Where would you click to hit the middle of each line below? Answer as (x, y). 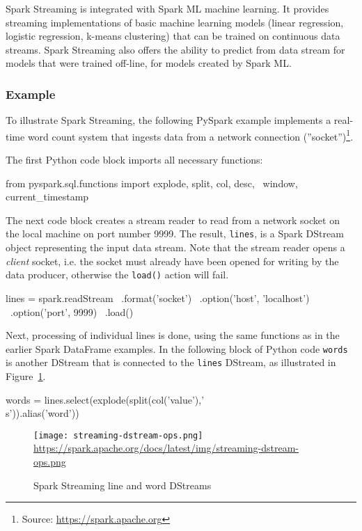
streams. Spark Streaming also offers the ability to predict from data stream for (175, 49)
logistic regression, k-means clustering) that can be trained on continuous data (173, 36)
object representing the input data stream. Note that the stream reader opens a (175, 247)
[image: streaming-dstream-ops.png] (118, 435)
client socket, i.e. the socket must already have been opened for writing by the (172, 261)
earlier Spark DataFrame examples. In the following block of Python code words (177, 348)
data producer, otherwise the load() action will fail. (117, 275)
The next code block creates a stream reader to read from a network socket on (173, 220)
